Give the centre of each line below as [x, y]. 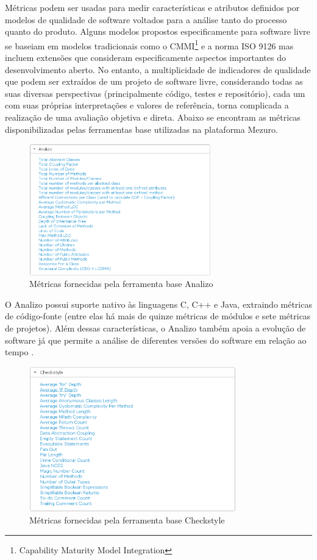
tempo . [20, 352]
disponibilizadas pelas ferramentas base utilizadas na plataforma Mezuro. [141, 129]
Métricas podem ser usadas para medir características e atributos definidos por [152, 7]
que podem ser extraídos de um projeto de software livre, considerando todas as [154, 81]
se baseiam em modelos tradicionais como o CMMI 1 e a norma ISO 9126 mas [149, 44]
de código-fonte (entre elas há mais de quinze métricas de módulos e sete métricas [158, 316]
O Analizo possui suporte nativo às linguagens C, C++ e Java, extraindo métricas [158, 304]
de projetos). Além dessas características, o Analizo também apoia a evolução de [155, 328]
